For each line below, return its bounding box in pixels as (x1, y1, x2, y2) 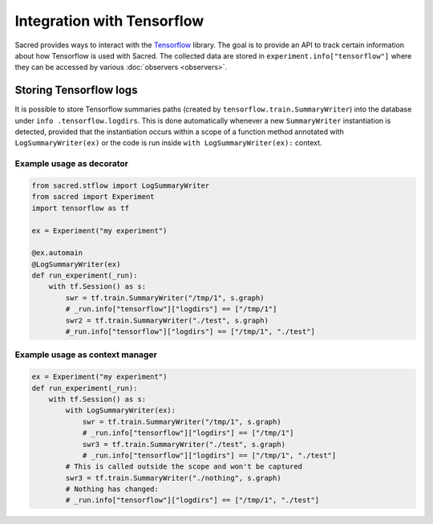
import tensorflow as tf (31, 203, 130, 213)
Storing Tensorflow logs (14, 83, 138, 97)
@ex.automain (31, 249, 83, 258)
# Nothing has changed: (65, 485, 160, 494)
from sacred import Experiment (31, 193, 156, 201)
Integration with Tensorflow (14, 12, 204, 30)
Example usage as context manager (14, 349, 158, 360)
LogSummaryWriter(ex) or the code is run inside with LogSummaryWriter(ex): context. (14, 138, 322, 148)
